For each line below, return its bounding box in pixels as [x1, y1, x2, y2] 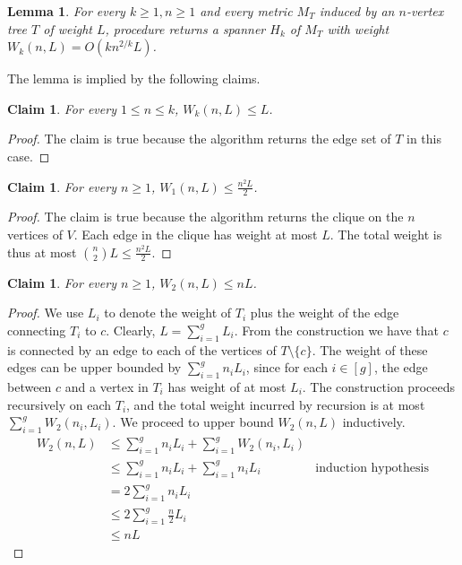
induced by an [319, 2, 395, 20]
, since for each [245, 358, 328, 377]
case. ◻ [7, 146, 50, 165]
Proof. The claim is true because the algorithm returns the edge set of [7, 129, 391, 148]
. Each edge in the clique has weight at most [73, 224, 318, 243]
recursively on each [7, 395, 112, 413]
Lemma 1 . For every [7, 2, 125, 20]
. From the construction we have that [234, 320, 439, 339]
